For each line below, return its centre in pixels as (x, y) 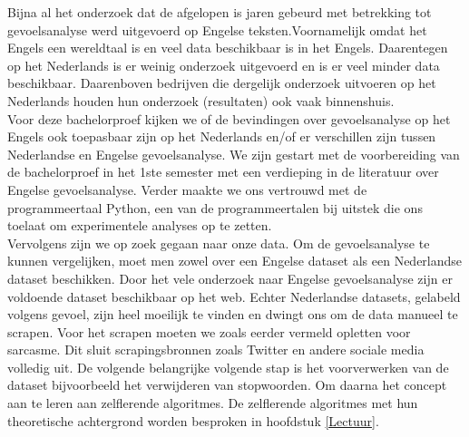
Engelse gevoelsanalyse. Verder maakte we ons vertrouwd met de (187, 189)
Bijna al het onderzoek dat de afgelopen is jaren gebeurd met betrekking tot (220, 12)
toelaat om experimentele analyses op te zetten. (140, 225)
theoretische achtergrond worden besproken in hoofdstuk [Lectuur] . (193, 420)
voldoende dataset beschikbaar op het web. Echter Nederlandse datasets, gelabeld (234, 296)
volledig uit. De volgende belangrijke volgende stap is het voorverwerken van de (228, 367)
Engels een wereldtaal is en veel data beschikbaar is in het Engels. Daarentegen (228, 48)
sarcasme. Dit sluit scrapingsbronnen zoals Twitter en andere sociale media (216, 350)
